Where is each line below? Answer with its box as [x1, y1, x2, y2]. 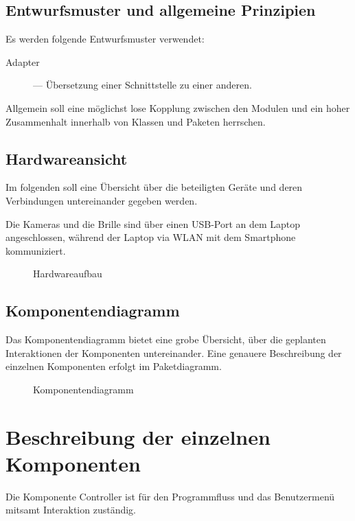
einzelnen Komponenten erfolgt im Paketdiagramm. [5, 359, 222, 373]
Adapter [5, 54, 40, 69]
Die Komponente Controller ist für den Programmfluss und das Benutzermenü [5, 489, 335, 503]
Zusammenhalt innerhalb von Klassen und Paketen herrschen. [5, 114, 266, 128]
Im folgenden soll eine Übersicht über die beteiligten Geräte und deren [5, 180, 303, 194]
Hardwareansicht [5, 148, 128, 169]
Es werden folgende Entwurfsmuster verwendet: [5, 32, 205, 46]
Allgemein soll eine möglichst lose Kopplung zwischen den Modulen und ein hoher [5, 100, 350, 115]
